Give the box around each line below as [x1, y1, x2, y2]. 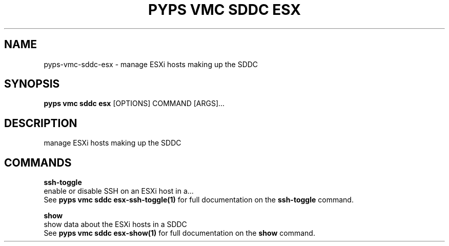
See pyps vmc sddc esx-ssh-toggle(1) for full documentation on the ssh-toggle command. [44, 195, 354, 204]
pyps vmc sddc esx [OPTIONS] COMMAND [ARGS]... [44, 99, 225, 108]
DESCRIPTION [4, 116, 77, 130]
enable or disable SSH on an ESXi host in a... [44, 187, 194, 196]
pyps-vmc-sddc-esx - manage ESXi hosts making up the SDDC [44, 59, 258, 69]
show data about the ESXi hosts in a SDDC [44, 220, 187, 229]
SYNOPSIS [4, 77, 60, 91]
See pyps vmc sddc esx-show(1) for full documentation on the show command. [44, 229, 315, 238]
